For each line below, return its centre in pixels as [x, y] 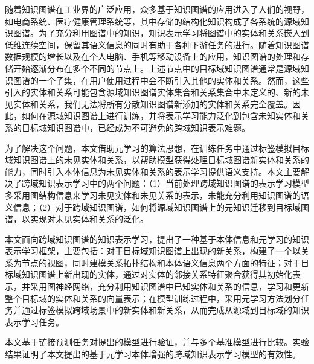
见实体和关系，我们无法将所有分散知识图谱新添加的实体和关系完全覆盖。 [149, 104]
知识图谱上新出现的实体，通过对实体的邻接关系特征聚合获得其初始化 [157, 274]
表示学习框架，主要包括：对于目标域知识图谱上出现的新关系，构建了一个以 [153, 251]
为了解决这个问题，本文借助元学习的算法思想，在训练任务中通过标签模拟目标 [157, 148]
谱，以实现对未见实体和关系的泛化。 [77, 219]
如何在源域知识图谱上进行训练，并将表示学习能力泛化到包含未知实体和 [161, 116]
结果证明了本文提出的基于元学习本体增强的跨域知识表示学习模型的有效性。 [153, 354]
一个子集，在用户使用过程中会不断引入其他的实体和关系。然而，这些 [174, 80]
